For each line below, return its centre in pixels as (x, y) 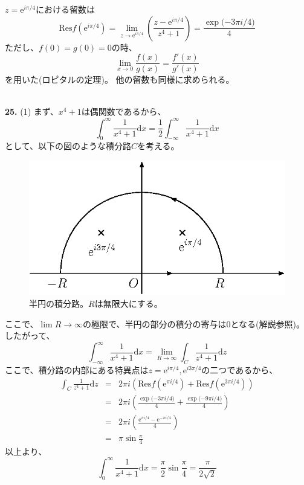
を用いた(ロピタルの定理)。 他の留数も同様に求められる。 (120, 79)
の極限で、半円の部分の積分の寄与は (155, 323)
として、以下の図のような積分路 (68, 146)
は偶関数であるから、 (124, 111)
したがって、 (30, 336)
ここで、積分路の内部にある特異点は (77, 370)
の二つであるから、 (240, 370)
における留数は (65, 9)
